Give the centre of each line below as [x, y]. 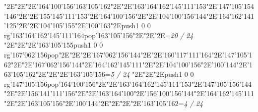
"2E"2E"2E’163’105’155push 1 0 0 [54, 45]
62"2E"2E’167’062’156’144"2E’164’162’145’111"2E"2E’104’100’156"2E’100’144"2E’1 [128, 64]
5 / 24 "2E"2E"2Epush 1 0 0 [152, 74]
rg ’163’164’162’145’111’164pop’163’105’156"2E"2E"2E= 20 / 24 [99, 35]
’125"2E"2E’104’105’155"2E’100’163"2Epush [70, 26]
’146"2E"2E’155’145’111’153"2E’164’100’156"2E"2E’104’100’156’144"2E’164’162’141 [129, 16]
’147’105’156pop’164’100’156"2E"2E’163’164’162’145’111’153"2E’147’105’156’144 [131, 84]
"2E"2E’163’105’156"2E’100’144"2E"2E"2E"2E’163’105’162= [94, 103]
